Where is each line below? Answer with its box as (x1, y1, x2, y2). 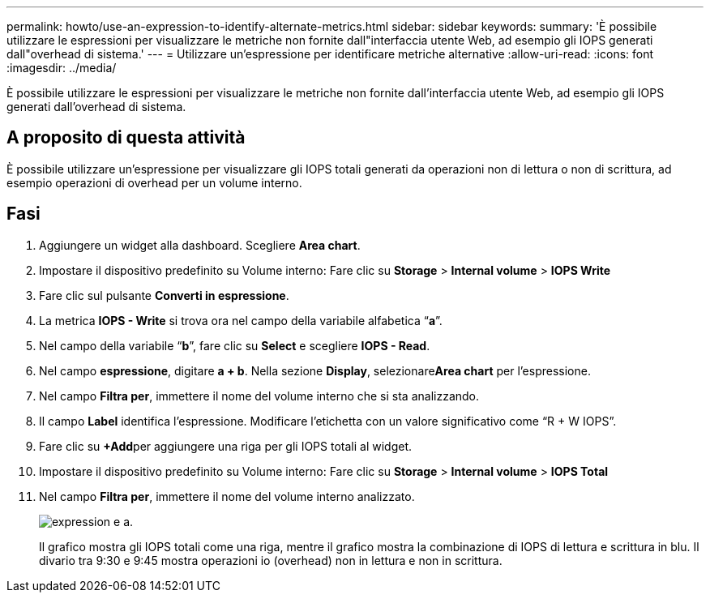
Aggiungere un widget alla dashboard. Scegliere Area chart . (39, 237, 361, 252)
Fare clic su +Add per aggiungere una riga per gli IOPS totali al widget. (39, 439, 413, 453)
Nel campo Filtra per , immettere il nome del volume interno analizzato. (39, 489, 415, 503)
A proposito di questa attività (6, 127, 246, 148)
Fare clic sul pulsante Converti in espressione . (39, 288, 289, 302)
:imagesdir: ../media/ (6, 61, 117, 75)
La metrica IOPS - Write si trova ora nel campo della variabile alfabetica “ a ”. (39, 313, 443, 327)
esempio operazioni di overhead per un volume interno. (6, 175, 302, 190)
